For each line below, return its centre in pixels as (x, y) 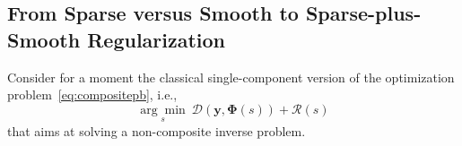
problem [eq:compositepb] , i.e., (92, 94)
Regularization (157, 39)
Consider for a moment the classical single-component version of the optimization (231, 77)
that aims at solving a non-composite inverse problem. (157, 131)
